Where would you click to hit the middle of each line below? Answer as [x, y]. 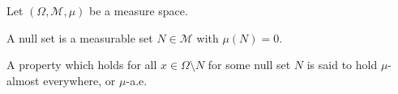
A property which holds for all [82, 65]
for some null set [249, 65]
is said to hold [342, 65]
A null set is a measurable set [80, 37]
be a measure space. [139, 10]
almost [23, 80]
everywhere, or [79, 80]
